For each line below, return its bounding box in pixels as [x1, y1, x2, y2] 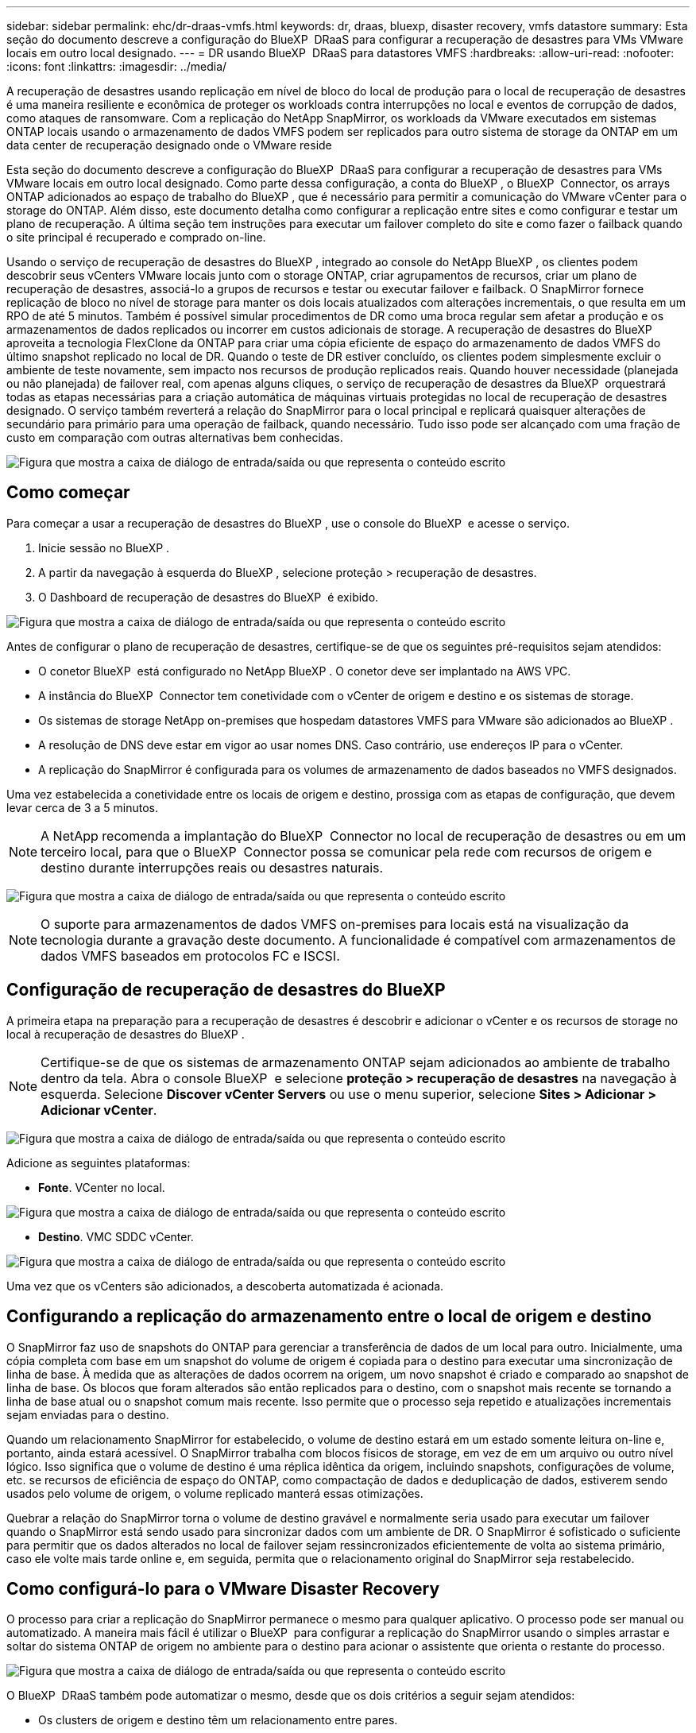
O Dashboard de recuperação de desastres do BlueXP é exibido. [38, 590, 379, 604]
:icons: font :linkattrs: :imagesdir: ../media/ [6, 60, 227, 73]
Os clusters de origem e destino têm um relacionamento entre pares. [38, 1713, 398, 1727]
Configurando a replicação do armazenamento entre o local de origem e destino [6, 1306, 652, 1327]
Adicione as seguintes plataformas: [6, 1155, 191, 1170]
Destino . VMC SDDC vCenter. [38, 1229, 194, 1244]
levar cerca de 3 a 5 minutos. [6, 800, 159, 814]
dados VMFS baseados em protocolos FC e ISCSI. [41, 947, 340, 964]
